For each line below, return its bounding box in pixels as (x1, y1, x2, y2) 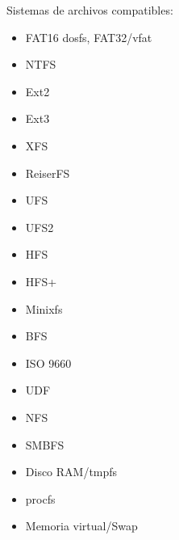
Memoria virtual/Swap (25, 517, 138, 534)
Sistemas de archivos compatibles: (6, 2, 173, 18)
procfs (25, 490, 56, 507)
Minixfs (25, 300, 63, 317)
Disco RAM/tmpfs (25, 463, 118, 480)
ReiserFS (25, 164, 70, 181)
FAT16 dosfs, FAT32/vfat (25, 28, 152, 45)
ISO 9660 (25, 354, 72, 371)
